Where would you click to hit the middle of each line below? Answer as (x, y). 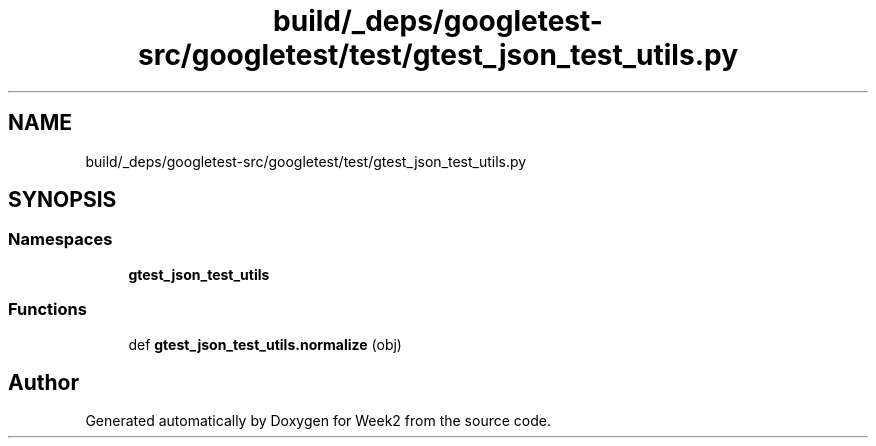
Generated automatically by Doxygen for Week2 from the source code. (318, 421)
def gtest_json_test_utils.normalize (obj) (265, 344)
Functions (47, 309)
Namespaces (60, 239)
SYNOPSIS (62, 200)
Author (43, 382)
